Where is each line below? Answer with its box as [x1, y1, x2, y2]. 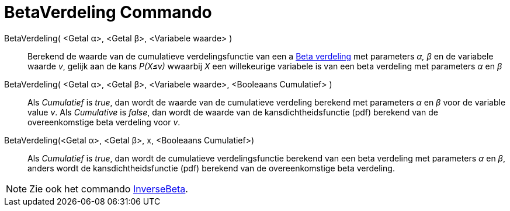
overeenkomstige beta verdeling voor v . [27, 117, 181, 127]
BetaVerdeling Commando [4, 2, 212, 22]
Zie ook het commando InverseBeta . [29, 182, 188, 195]
